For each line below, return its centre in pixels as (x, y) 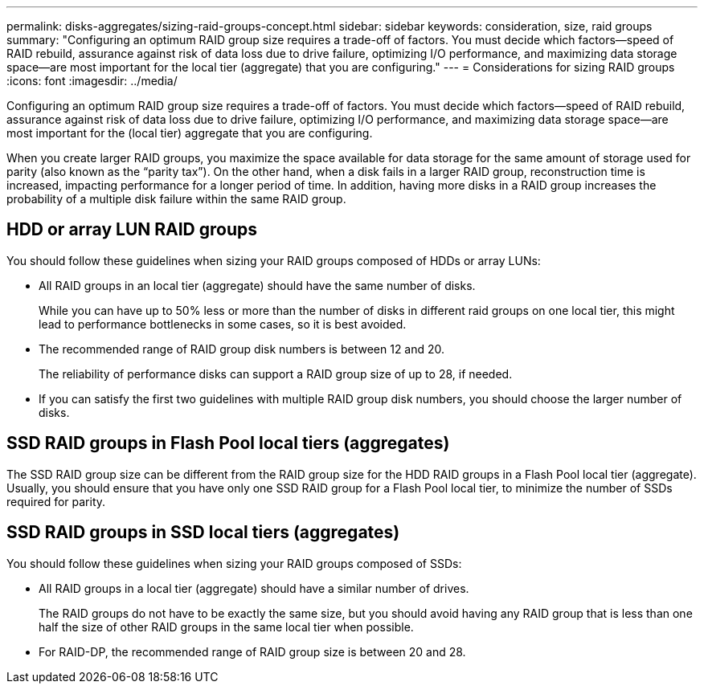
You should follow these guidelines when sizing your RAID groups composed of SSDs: (234, 563)
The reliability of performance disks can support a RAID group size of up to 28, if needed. (276, 374)
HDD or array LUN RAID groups (132, 230)
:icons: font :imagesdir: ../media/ (92, 81)
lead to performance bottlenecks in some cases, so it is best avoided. (223, 324)
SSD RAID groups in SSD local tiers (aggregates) (203, 533)
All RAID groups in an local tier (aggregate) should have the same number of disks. (257, 285)
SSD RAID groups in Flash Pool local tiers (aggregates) (228, 443)
